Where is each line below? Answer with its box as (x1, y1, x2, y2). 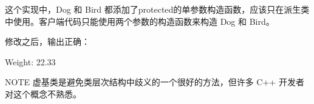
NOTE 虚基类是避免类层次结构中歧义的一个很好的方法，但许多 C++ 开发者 (5, 76, 304, 88)
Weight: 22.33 (5, 55, 56, 68)
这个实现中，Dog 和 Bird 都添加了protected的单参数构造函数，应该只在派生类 (5, 3, 310, 15)
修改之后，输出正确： (5, 35, 90, 48)
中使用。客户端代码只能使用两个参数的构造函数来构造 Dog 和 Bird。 (5, 15, 275, 27)
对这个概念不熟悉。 (5, 87, 81, 100)
